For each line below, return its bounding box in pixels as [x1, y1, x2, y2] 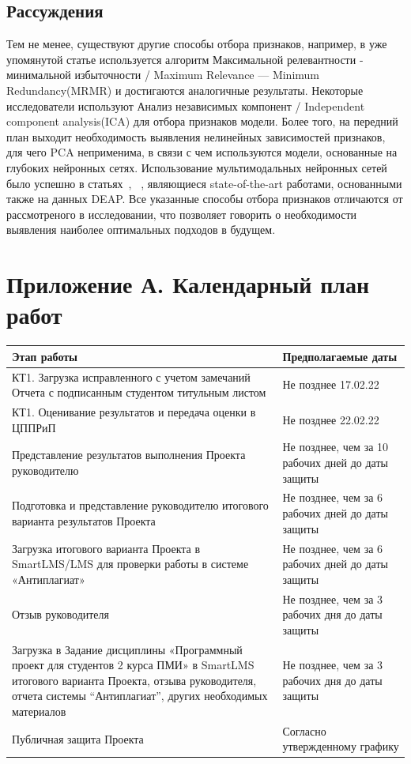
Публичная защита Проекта [12, 730, 144, 747]
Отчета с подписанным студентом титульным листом [12, 384, 266, 401]
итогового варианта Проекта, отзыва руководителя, [12, 672, 257, 688]
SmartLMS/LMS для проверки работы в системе [12, 555, 249, 572]
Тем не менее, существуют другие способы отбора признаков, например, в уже [6, 36, 387, 52]
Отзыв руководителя [12, 606, 109, 623]
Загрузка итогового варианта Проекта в [12, 540, 201, 556]
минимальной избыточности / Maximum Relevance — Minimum [6, 66, 320, 83]
